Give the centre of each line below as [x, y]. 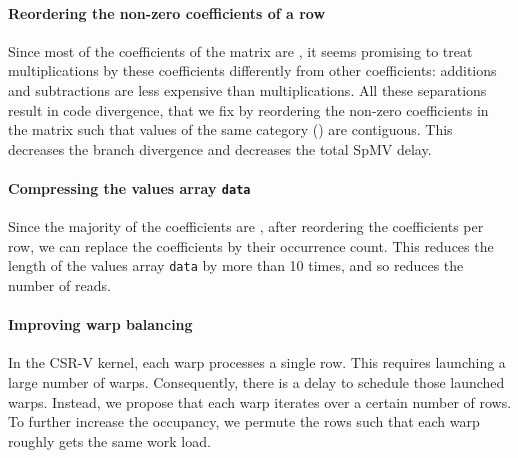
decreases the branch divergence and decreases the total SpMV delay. [220, 148]
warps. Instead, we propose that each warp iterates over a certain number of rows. [260, 401]
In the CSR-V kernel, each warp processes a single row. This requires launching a [257, 362]
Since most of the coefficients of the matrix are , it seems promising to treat [240, 50]
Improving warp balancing [100, 324]
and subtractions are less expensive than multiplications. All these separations [247, 89]
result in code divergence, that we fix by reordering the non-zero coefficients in [248, 109]
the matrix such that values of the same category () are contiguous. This [230, 129]
